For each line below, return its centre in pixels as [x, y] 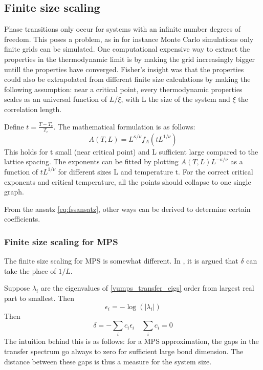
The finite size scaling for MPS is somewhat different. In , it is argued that [121, 261]
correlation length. [33, 109]
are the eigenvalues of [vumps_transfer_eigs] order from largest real [147, 288]
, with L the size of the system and [176, 99]
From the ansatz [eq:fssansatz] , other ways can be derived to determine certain [127, 209]
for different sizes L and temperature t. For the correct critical [156, 171]
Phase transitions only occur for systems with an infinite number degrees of [123, 29]
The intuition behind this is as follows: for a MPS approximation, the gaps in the [131, 341]
